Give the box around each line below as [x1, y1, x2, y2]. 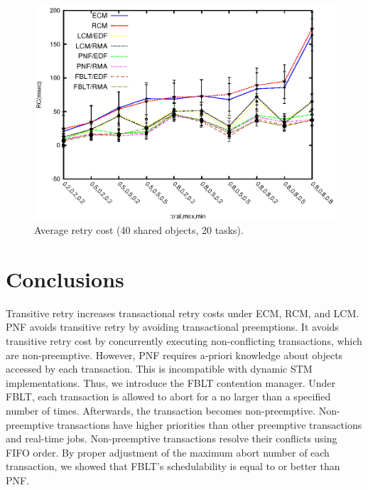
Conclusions [6, 264, 124, 293]
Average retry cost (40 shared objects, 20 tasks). [34, 223, 244, 238]
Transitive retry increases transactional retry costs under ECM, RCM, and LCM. [6, 305, 359, 320]
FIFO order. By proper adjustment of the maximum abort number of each [6, 444, 330, 459]
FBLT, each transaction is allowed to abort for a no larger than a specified [6, 389, 331, 404]
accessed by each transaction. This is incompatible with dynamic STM [6, 361, 313, 376]
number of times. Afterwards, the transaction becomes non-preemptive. [6, 403, 316, 418]
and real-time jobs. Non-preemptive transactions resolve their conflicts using [6, 431, 337, 446]
